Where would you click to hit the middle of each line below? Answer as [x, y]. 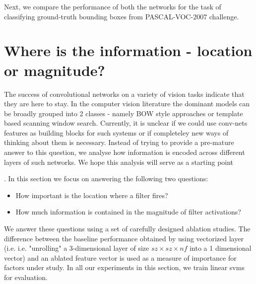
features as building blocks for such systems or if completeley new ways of [116, 132]
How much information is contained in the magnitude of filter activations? [128, 212]
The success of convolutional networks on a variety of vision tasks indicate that [124, 94]
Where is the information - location [128, 50]
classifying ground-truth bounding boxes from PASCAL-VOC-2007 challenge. [122, 16]
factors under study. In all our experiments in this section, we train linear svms [124, 267]
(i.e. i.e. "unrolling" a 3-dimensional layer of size [77, 248]
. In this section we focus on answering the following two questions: [106, 178]
